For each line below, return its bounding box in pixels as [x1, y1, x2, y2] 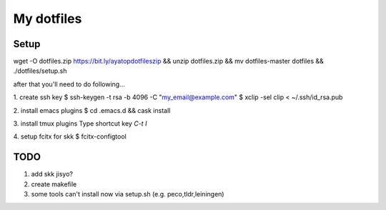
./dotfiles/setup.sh [13, 66, 67, 75]
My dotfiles [13, 11, 82, 26]
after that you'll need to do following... [13, 79, 125, 89]
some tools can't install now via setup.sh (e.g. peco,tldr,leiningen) [31, 190, 224, 199]
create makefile [31, 179, 77, 189]
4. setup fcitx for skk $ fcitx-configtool [13, 132, 127, 141]
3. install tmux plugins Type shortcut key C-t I [13, 119, 147, 128]
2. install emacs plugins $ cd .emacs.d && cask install [13, 106, 171, 114]
